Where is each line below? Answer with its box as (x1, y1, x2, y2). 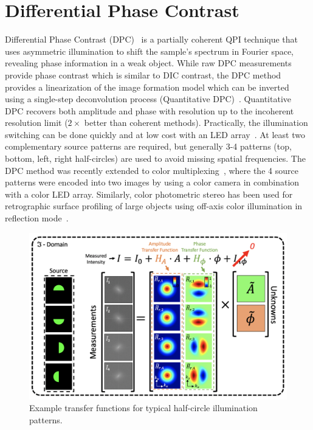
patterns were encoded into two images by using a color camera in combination (5, 176, 300, 189)
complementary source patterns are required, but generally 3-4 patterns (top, (5, 140, 292, 153)
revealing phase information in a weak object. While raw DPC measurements (5, 57, 292, 69)
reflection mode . (5, 212, 69, 224)
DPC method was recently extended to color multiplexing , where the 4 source (5, 164, 298, 176)
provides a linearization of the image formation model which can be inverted (5, 80, 289, 93)
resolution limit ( (5, 116, 68, 129)
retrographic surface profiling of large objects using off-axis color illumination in (5, 199, 303, 212)
